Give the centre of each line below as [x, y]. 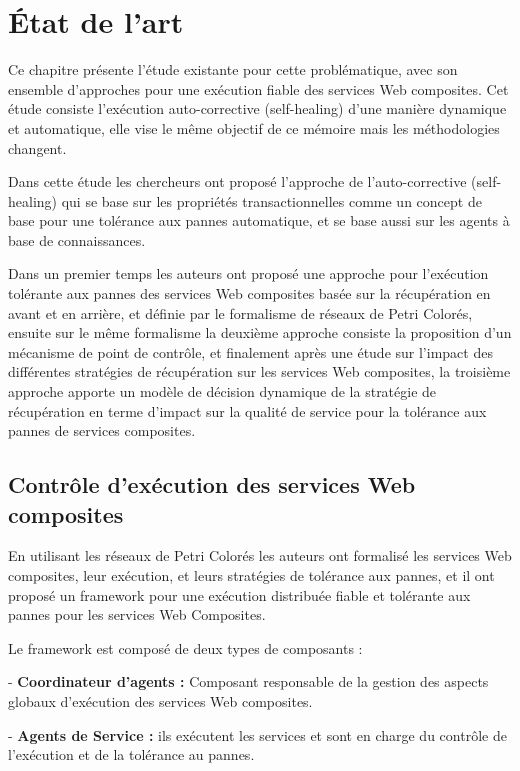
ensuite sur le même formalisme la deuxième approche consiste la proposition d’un [260, 332]
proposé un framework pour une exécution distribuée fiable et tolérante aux [239, 594]
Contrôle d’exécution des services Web [212, 484]
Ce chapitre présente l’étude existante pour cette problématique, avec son [233, 69]
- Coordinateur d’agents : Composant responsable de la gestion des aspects [248, 681]
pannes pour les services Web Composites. [137, 614]
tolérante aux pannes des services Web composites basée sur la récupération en [249, 293]
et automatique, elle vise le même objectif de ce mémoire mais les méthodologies [254, 127]
